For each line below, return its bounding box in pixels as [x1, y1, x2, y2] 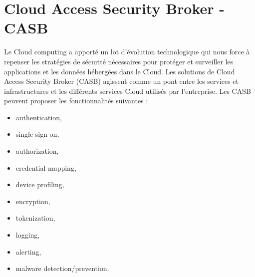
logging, [15, 230, 40, 240]
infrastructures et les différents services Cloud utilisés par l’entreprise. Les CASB [4, 85, 251, 96]
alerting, [15, 246, 41, 257]
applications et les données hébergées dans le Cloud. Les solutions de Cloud [4, 66, 235, 76]
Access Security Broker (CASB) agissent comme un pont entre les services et [4, 76, 239, 86]
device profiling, [15, 179, 64, 190]
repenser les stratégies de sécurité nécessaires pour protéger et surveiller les [4, 56, 234, 66]
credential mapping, [15, 162, 76, 173]
